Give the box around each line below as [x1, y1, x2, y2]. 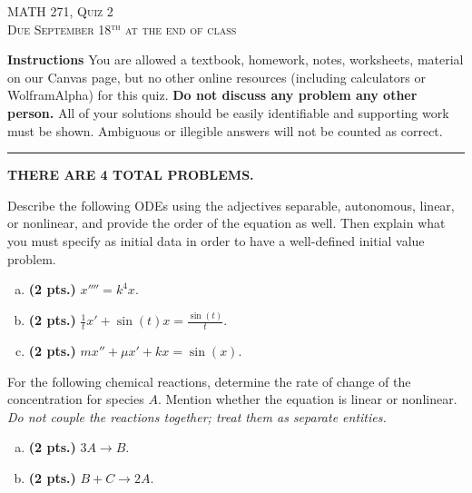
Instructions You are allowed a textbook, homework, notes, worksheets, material [7, 50, 464, 69]
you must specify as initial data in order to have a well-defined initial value [7, 231, 425, 250]
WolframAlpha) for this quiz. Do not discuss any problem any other [7, 85, 418, 104]
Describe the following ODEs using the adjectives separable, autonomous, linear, [7, 195, 455, 214]
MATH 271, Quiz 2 [7, 2, 113, 20]
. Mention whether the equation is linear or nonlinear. [157, 389, 457, 409]
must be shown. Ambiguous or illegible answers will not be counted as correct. [7, 121, 443, 140]
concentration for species [7, 389, 144, 409]
